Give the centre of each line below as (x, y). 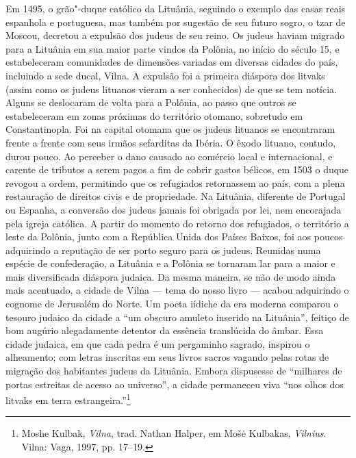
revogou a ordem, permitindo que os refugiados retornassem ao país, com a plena (175, 182)
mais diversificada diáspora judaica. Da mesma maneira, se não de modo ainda (171, 276)
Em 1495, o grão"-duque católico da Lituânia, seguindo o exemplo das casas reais (176, 8)
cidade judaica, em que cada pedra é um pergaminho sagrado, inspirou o (158, 343)
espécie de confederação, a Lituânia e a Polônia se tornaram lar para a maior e (170, 263)
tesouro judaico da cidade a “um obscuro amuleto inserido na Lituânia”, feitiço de (177, 317)
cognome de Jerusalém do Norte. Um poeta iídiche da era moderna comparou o (172, 304)
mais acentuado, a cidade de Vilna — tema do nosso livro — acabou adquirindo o (177, 290)
